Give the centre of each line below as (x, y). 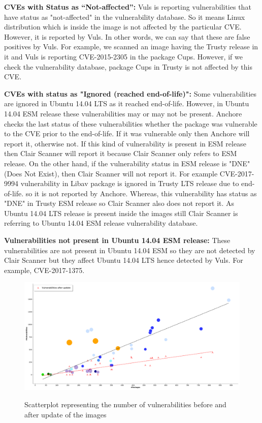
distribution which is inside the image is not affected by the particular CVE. (123, 27)
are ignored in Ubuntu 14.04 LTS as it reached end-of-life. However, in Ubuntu (127, 103)
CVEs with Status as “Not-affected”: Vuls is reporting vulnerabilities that (128, 7)
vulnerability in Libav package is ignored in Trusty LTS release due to (130, 183)
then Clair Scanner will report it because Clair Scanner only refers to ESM (121, 153)
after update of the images (65, 414)
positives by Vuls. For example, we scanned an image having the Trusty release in (131, 47)
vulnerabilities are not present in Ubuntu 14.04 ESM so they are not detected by (130, 250)
